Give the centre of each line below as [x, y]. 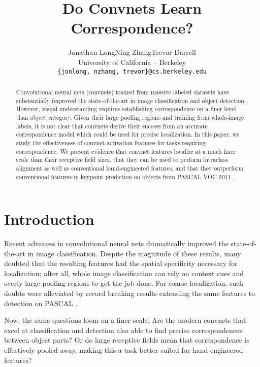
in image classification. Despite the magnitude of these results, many [134, 253]
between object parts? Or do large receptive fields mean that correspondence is [127, 340]
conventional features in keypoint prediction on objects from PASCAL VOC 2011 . [125, 176]
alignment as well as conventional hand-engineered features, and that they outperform [130, 168]
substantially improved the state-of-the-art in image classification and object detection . [132, 100]
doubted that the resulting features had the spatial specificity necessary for [121, 263]
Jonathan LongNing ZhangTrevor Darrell [132, 52]
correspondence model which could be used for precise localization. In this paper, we [128, 134]
